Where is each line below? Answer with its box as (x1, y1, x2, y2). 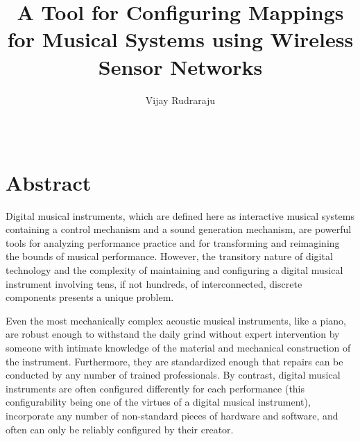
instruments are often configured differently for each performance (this (6, 381, 305, 395)
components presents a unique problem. (6, 290, 174, 304)
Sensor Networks (98, 52, 263, 80)
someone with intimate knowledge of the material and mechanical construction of (6, 340, 351, 354)
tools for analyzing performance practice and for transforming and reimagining (6, 235, 340, 250)
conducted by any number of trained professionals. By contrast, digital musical (6, 367, 341, 382)
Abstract (6, 168, 92, 196)
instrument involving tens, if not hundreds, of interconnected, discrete (6, 276, 302, 291)
